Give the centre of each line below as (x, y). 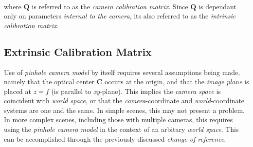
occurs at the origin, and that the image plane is (177, 82)
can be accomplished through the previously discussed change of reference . (115, 138)
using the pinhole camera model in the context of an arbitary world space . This (121, 129)
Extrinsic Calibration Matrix (78, 51)
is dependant (217, 6)
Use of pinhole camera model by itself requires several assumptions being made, (122, 72)
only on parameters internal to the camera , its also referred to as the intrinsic (120, 16)
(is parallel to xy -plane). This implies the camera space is (136, 91)
